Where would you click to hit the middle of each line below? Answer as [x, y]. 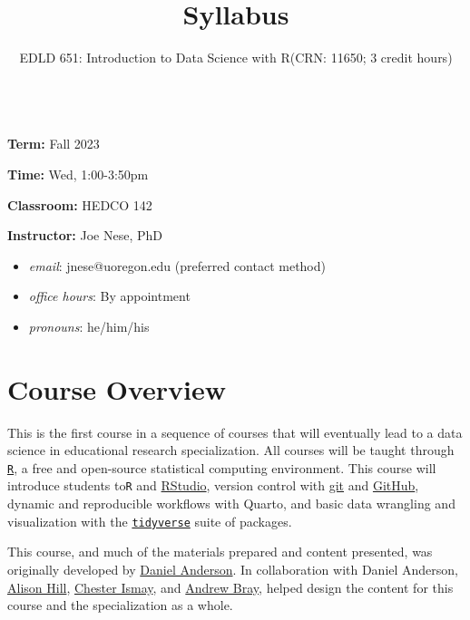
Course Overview [117, 388]
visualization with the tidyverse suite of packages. [150, 521]
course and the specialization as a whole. [120, 605]
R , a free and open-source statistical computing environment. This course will [222, 467]
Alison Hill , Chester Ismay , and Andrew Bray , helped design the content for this [230, 587]
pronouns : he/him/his [89, 326]
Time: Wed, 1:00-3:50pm [78, 174]
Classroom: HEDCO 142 [80, 204]
